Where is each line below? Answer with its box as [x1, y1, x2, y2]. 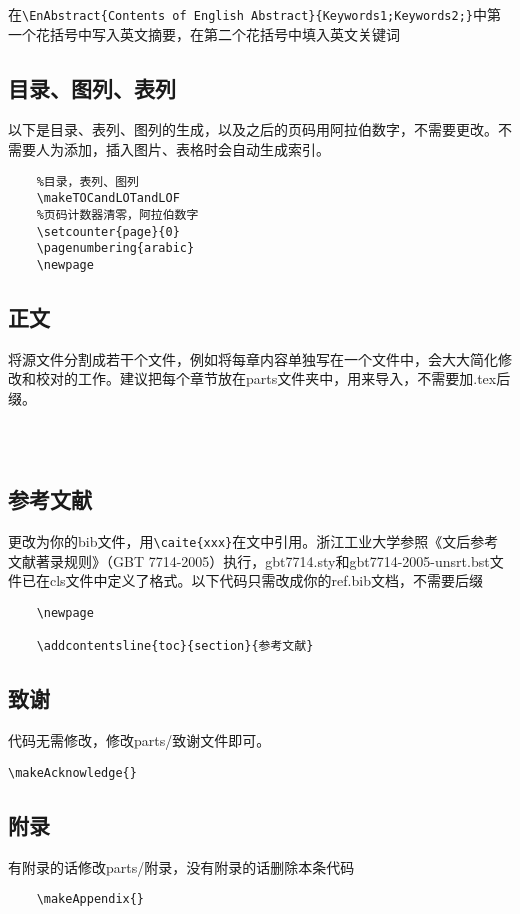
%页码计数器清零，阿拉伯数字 [36, 207, 199, 222]
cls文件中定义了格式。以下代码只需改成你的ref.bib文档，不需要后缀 [49, 570, 483, 591]
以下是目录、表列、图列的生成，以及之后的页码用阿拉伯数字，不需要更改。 [8, 119, 498, 140]
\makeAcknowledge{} [8, 765, 137, 780]
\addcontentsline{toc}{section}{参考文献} [36, 639, 314, 654]
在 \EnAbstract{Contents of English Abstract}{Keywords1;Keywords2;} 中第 [8, 4, 502, 24]
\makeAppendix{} [36, 892, 145, 907]
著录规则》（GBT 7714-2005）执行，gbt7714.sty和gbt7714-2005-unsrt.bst [35, 550, 490, 571]
